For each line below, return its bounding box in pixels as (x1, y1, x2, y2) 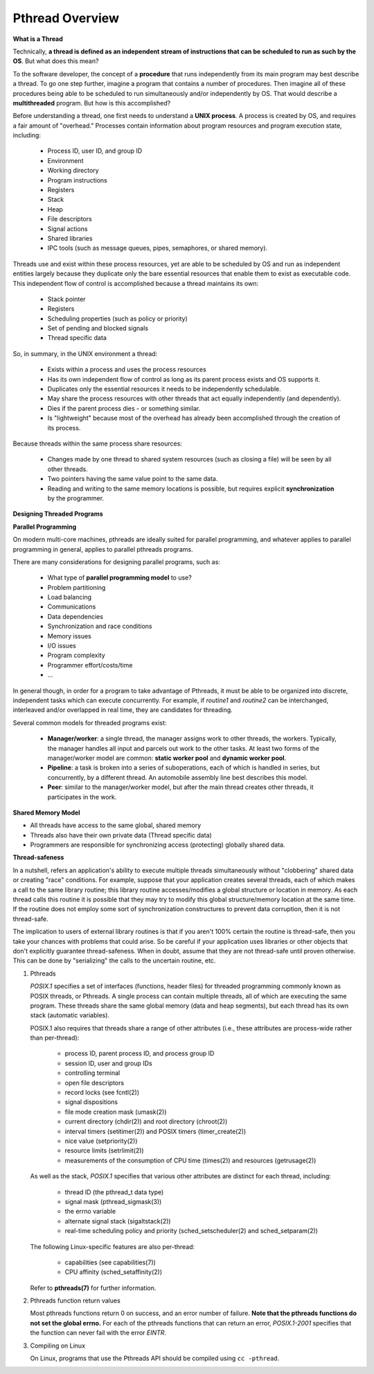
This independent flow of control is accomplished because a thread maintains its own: (12, 279, 259, 287)
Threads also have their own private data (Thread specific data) (30, 831, 213, 839)
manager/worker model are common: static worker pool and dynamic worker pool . (47, 754, 287, 762)
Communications (47, 602, 96, 611)
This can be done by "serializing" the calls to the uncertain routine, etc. (12, 956, 216, 965)
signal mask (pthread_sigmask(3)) (64, 1197, 162, 1205)
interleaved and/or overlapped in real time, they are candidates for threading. (12, 706, 233, 714)
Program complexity (47, 651, 105, 659)
